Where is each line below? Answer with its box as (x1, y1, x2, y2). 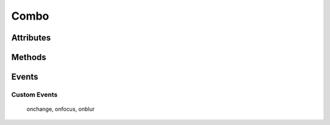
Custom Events (11, 90, 58, 99)
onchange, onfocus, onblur (26, 105, 95, 113)
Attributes (11, 32, 51, 43)
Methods (11, 52, 46, 63)
